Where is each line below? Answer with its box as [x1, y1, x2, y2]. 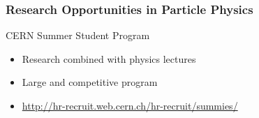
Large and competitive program [22, 75, 158, 89]
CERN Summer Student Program [6, 28, 150, 43]
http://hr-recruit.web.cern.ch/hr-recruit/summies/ [22, 98, 238, 112]
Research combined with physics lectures [22, 51, 196, 66]
